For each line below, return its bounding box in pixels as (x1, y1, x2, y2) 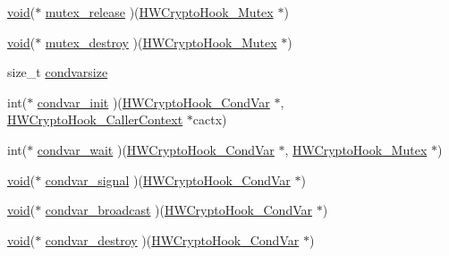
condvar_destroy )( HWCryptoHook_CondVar (45, 230, 300, 249)
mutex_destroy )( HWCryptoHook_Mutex (45, 32, 277, 51)
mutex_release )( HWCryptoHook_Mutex (45, 3, 274, 21)
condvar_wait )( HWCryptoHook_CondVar (37, 140, 275, 158)
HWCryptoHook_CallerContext (7, 110, 183, 129)
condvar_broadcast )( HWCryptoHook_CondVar (45, 201, 313, 219)
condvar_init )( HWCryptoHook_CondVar (37, 92, 270, 111)
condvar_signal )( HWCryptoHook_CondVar (45, 170, 291, 189)
